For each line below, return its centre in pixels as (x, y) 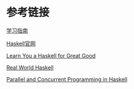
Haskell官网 (21, 43)
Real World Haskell (30, 67)
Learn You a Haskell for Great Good (51, 55)
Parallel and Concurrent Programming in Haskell (67, 79)
